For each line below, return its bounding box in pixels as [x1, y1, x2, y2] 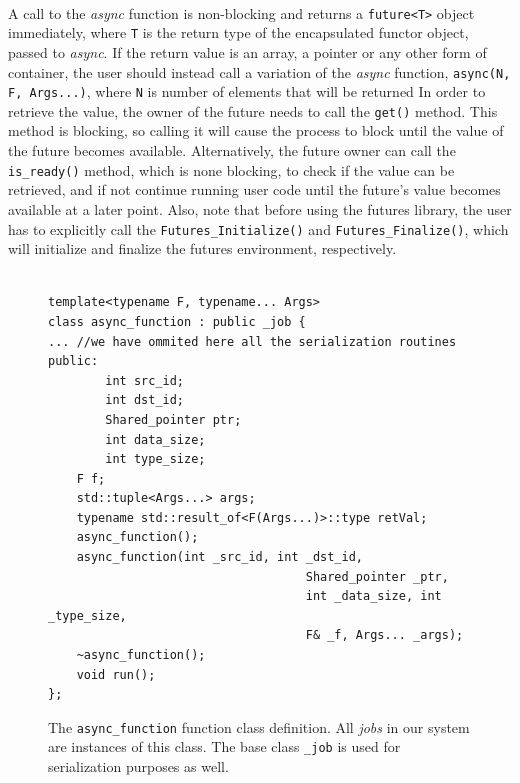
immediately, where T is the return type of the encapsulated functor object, [8, 22, 469, 43]
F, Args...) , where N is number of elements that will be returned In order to [8, 81, 486, 102]
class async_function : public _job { [48, 314, 306, 329]
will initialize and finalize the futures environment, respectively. [8, 238, 397, 259]
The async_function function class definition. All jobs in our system [48, 716, 470, 737]
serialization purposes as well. [48, 756, 229, 777]
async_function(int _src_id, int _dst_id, [76, 550, 363, 565]
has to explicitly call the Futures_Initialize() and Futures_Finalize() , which [8, 218, 509, 239]
